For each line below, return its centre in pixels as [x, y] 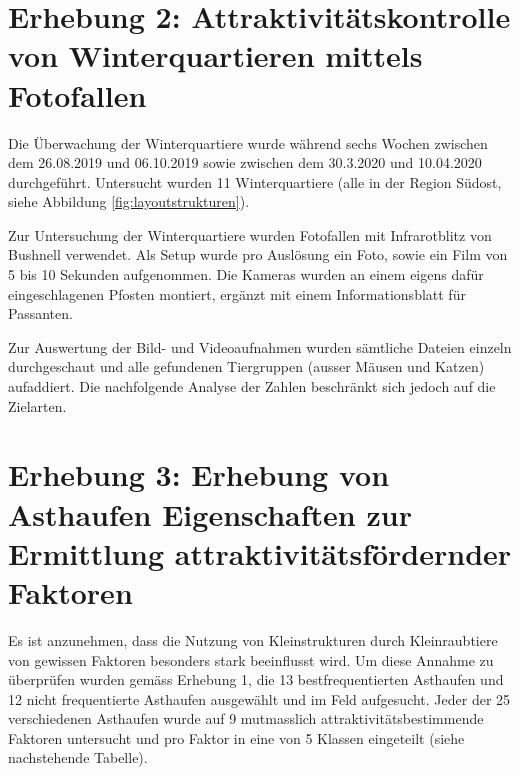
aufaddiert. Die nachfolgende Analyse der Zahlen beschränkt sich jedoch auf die [252, 386]
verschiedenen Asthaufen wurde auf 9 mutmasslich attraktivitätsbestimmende [246, 718]
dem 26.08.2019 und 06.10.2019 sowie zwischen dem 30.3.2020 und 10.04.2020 [245, 162]
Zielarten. [37, 405]
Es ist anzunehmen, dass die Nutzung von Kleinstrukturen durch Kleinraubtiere [253, 639]
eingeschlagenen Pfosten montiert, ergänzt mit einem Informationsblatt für [237, 293]
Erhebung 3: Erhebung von [199, 474]
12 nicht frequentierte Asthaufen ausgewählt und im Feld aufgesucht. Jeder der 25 [259, 698]
